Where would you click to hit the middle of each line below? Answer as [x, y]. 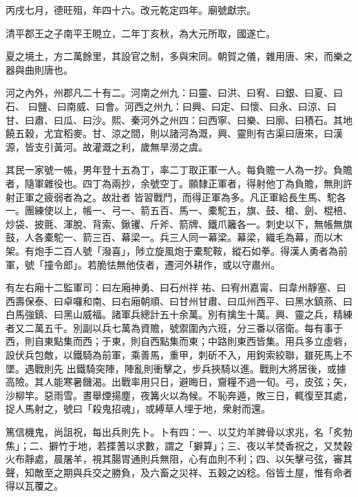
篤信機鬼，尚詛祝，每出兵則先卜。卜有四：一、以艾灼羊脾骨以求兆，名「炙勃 [179, 432]
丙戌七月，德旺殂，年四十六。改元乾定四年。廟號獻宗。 [131, 10]
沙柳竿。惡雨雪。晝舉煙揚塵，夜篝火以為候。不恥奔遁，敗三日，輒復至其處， [179, 395]
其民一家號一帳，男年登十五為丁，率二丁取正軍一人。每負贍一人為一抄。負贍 [179, 170]
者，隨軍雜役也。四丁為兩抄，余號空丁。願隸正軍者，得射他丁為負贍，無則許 [179, 183]
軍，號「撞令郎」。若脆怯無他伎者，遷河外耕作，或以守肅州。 [143, 264]
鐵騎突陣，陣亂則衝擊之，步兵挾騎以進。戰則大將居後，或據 [211, 368]
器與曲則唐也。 [39, 69]
